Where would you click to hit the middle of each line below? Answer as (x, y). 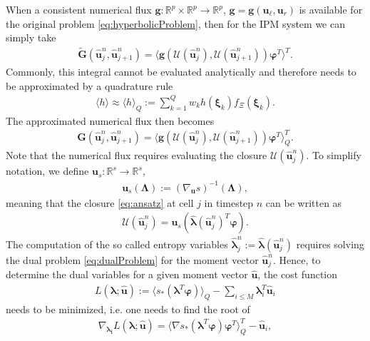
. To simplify (334, 155)
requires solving (330, 244)
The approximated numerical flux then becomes (110, 120)
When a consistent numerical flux (79, 9)
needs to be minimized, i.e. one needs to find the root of (128, 309)
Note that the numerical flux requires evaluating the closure (137, 155)
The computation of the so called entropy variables (117, 244)
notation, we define (47, 171)
